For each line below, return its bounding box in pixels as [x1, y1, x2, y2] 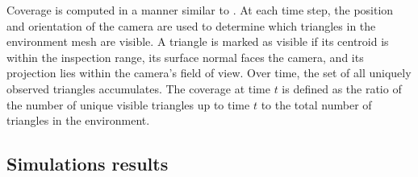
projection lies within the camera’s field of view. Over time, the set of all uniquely [6, 64, 412, 81]
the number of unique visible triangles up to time [6, 96, 250, 113]
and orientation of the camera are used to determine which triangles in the [6, 17, 376, 34]
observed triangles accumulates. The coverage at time [6, 80, 270, 97]
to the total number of [261, 96, 372, 113]
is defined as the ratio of [282, 80, 402, 97]
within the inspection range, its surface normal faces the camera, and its [6, 48, 364, 65]
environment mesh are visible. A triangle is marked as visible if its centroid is [6, 33, 389, 50]
